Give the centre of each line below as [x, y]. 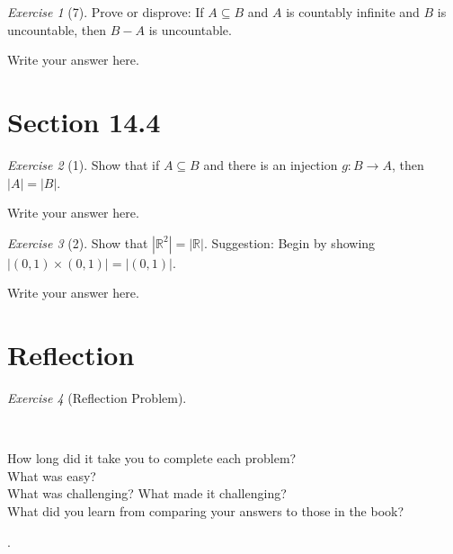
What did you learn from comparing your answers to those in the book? [206, 510]
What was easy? [52, 475]
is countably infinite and [353, 12]
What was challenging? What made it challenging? [147, 493]
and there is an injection [271, 164]
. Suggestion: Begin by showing [289, 242]
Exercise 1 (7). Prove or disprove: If [106, 12]
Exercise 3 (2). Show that [78, 242]
